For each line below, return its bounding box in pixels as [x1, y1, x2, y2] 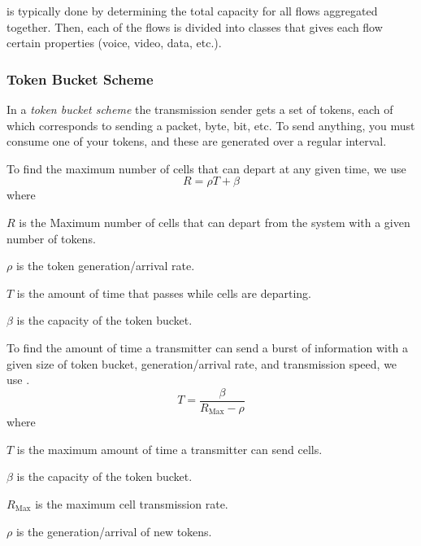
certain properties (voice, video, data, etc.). [7, 34, 222, 51]
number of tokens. [7, 229, 96, 247]
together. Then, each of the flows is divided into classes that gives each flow [7, 18, 383, 35]
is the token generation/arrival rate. [15, 257, 195, 274]
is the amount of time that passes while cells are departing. [16, 284, 311, 301]
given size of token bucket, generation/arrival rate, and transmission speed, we [7, 355, 397, 372]
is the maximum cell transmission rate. [35, 496, 228, 513]
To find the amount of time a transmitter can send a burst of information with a [7, 339, 408, 356]
